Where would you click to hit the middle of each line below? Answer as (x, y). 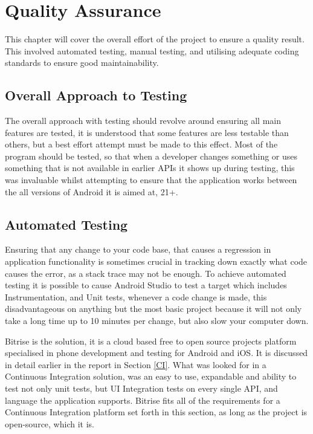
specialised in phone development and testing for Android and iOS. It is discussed (156, 353)
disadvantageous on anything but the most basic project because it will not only (153, 309)
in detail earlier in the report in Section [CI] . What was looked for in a (136, 364)
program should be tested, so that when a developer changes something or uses (151, 156)
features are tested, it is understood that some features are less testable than (147, 132)
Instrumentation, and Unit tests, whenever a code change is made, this (136, 296)
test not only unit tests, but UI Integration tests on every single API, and (141, 388)
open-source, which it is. (50, 423)
